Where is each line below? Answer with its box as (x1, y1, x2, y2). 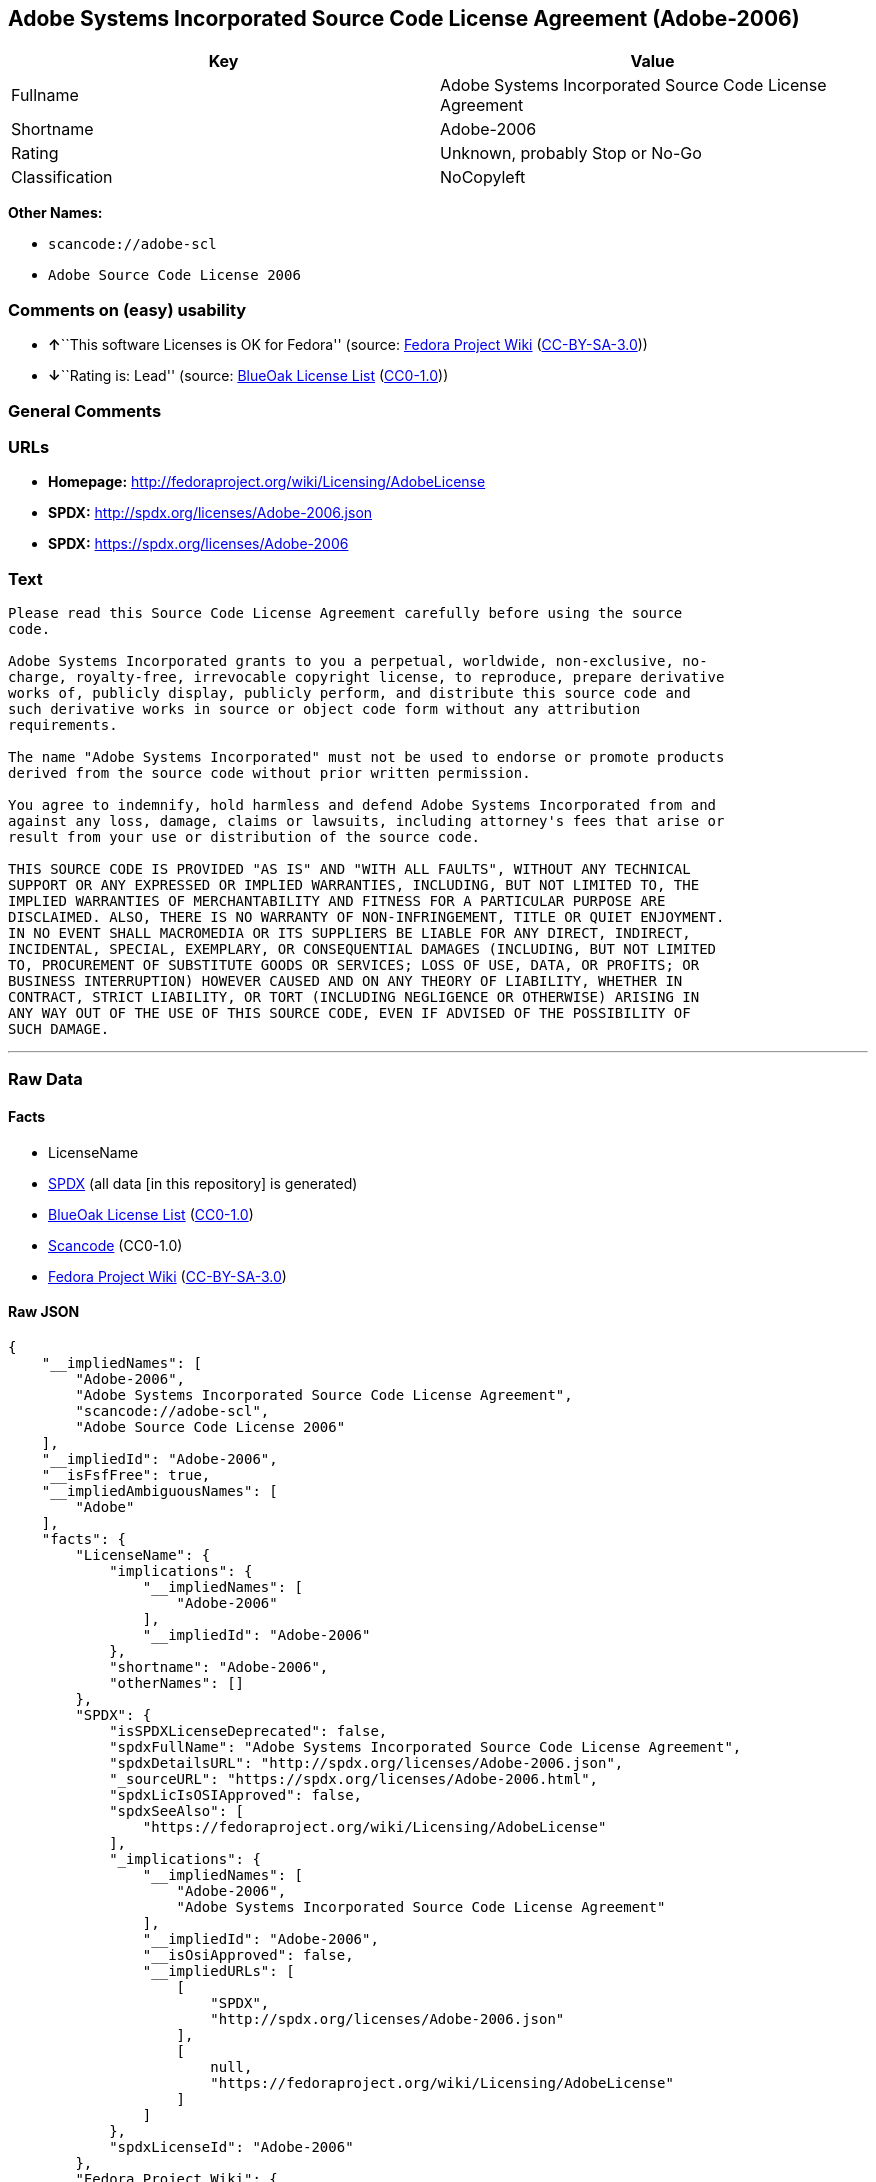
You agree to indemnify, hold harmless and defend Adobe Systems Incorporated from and (8, 797, 717, 814)
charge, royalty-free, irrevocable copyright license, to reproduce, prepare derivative (8, 669, 725, 686)
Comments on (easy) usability (8, 299, 247, 320)
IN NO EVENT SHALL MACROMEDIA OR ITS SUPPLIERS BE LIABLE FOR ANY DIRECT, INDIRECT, (8, 925, 691, 942)
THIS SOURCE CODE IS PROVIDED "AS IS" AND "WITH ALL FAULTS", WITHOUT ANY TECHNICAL (8, 861, 691, 878)
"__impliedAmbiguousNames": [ (41, 1482, 278, 1499)
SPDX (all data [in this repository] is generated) (48, 1174, 358, 1192)
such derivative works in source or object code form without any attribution (8, 701, 641, 718)
